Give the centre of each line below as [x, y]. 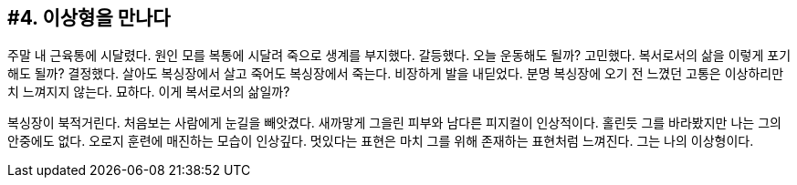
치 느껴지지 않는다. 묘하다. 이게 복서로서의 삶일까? [149, 92]
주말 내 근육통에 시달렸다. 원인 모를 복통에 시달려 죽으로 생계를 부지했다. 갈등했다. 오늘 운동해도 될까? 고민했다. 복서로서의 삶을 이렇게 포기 [399, 56]
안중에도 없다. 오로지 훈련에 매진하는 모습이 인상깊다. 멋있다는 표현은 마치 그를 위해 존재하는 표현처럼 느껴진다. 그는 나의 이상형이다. [381, 141]
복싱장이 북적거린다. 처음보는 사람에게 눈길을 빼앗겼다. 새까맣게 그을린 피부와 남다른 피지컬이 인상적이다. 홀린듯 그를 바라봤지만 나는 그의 [394, 123]
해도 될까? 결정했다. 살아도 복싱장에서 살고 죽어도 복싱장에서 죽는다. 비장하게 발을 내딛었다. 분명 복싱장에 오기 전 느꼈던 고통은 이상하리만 [396, 74]
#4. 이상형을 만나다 [89, 18]
